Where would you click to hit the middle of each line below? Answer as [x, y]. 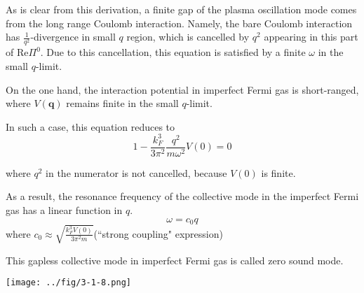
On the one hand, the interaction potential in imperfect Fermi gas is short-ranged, [182, 89]
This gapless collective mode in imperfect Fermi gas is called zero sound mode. [175, 260]
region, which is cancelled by [188, 37]
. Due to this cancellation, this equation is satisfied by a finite [173, 52]
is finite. [278, 172]
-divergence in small [73, 37]
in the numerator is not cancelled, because [136, 172]
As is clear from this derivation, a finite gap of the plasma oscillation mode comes [181, 9]
